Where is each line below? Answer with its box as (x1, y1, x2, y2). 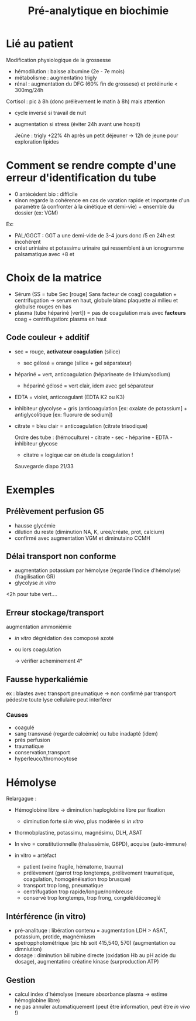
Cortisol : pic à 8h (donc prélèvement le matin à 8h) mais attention (6, 98, 166, 105)
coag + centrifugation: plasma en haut (14, 315, 107, 322)
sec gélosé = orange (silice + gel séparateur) (23, 359, 132, 366)
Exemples (6, 483, 55, 496)
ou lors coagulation (14, 646, 61, 653)
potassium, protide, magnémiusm (14, 933, 95, 940)
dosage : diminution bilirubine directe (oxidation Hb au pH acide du (14, 952, 176, 959)
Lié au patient (6, 37, 74, 50)
